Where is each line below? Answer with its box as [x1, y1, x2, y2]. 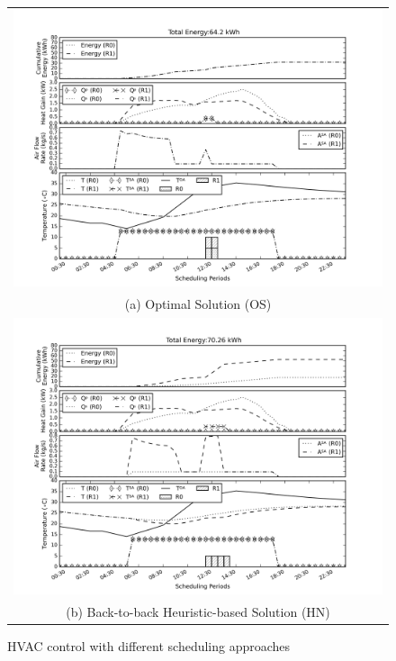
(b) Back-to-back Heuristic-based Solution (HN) [66, 602, 330, 621]
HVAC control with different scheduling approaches [7, 637, 291, 656]
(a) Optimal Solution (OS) [124, 294, 272, 313]
